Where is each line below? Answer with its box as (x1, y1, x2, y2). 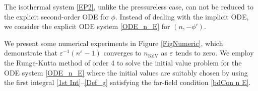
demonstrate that (4, 47, 57, 58)
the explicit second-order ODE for (4, 11, 109, 21)
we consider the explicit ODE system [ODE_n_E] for (4, 21, 170, 31)
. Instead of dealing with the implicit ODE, (115, 11, 249, 21)
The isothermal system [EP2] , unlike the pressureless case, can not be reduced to (4, 1, 254, 11)
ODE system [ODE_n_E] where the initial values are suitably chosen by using (4, 67, 248, 77)
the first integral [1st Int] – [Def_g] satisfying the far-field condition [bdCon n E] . (4, 77, 251, 87)
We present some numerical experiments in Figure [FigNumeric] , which (4, 37, 223, 48)
